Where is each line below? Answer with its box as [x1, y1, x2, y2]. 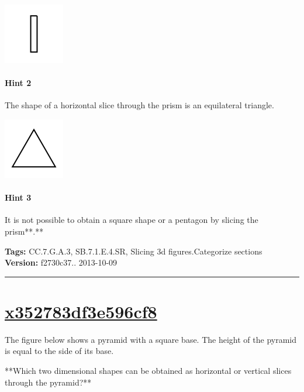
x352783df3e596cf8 [5, 299, 157, 323]
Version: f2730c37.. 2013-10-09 [5, 256, 118, 269]
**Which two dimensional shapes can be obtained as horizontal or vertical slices [5, 365, 292, 377]
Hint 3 [5, 191, 32, 204]
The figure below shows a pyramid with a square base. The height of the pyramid [5, 333, 296, 345]
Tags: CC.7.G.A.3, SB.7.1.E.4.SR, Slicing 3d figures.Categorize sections [5, 245, 262, 257]
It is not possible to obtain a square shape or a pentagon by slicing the [5, 214, 258, 226]
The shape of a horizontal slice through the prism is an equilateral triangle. [5, 99, 274, 111]
